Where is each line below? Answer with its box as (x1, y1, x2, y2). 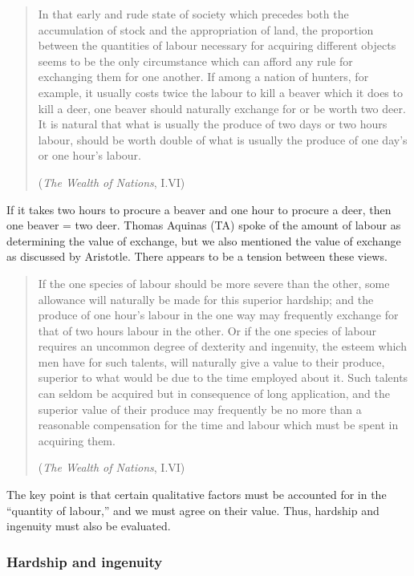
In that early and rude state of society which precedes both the (38, 6, 349, 22)
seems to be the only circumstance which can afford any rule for (38, 52, 353, 69)
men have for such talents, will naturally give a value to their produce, (38, 353, 385, 370)
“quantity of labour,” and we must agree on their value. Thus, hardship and (6, 501, 379, 518)
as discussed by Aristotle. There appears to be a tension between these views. (6, 248, 388, 265)
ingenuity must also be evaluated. (6, 517, 171, 534)
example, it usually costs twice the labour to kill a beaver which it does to (38, 83, 403, 100)
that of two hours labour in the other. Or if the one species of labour (38, 322, 377, 339)
